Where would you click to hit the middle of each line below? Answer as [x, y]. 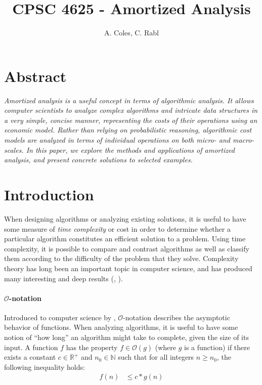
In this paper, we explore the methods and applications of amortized [130, 149]
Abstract [35, 76]
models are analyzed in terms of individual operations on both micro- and [117, 140]
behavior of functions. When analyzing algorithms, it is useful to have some [121, 327]
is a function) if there [217, 347]
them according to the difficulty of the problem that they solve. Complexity [121, 258]
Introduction [49, 194]
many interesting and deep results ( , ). [63, 278]
